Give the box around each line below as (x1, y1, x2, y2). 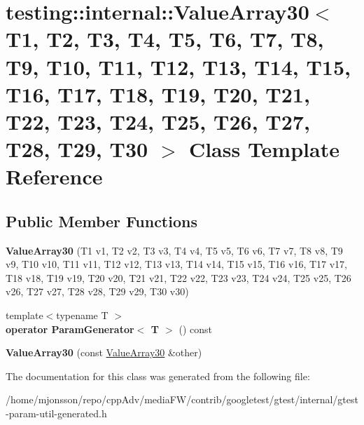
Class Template (188, 135, 339, 163)
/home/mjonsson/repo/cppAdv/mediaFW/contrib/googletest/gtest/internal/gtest (6, 392, 358, 407)
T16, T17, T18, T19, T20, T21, (6, 79, 310, 108)
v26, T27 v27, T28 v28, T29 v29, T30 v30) (6, 284, 189, 299)
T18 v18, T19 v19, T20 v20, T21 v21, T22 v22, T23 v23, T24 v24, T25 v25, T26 (6, 270, 351, 285)
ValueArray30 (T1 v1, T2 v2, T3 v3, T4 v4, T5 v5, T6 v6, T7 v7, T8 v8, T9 (6, 243, 343, 257)
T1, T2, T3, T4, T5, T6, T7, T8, (6, 25, 324, 53)
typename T (56, 308, 108, 323)
